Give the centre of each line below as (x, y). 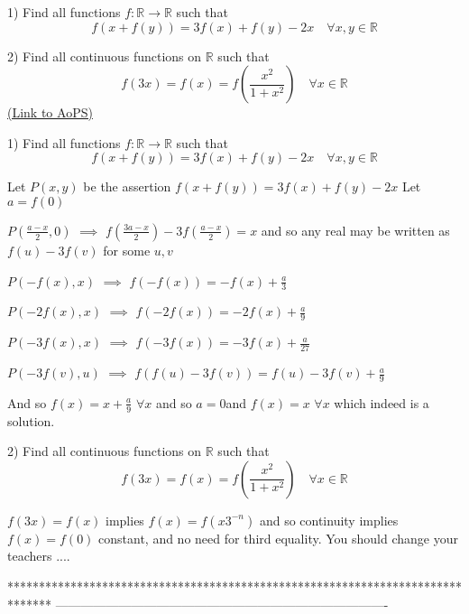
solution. (31, 420)
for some (127, 250)
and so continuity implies (329, 520)
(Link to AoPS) (50, 112)
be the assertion (127, 186)
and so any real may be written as (355, 230)
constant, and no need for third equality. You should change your (278, 538)
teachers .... (39, 556)
